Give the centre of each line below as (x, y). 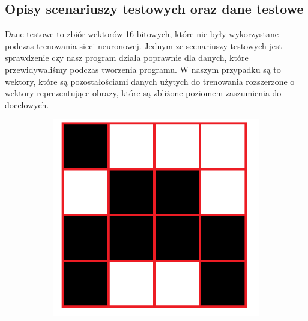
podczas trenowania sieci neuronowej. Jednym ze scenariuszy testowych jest (143, 45)
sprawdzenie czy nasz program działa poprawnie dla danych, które (127, 57)
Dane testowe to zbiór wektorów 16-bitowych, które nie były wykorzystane (142, 34)
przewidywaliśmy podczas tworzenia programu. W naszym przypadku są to (143, 69)
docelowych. (27, 104)
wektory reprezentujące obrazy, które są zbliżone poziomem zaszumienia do (143, 93)
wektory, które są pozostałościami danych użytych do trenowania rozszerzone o (150, 81)
